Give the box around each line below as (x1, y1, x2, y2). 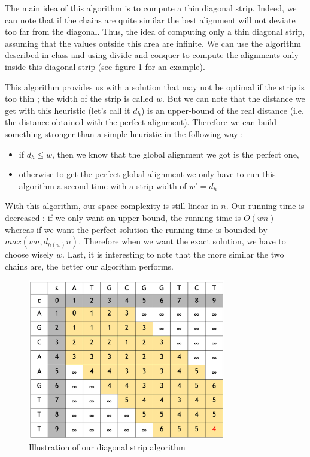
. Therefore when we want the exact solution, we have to (78, 235, 286, 247)
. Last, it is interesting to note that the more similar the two (62, 248, 284, 261)
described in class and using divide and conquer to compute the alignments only (5, 49, 299, 61)
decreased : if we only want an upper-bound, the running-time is (5, 211, 241, 223)
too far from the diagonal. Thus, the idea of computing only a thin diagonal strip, (5, 25, 305, 38)
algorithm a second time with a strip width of (19, 179, 187, 192)
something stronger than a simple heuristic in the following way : (5, 127, 244, 140)
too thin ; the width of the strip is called (5, 92, 154, 105)
